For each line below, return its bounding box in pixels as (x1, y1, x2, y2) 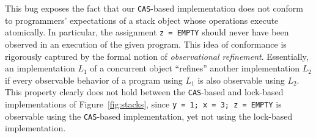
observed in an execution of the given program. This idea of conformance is (5, 37, 287, 50)
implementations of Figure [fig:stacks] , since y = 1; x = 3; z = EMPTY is (5, 97, 282, 110)
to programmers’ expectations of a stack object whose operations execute (5, 13, 279, 26)
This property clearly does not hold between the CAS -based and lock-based (5, 85, 284, 98)
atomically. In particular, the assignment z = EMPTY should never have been (5, 26, 289, 38)
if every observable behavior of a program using (5, 73, 183, 86)
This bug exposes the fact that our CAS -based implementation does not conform (5, 2, 303, 14)
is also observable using (197, 73, 285, 86)
